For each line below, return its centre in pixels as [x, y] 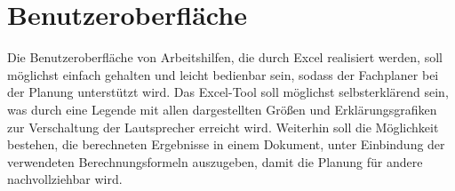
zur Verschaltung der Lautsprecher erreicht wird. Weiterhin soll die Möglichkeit [223, 127]
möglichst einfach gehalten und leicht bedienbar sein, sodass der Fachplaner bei [223, 74]
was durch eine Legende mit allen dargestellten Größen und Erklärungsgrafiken [222, 109]
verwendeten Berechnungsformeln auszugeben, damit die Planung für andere [215, 161]
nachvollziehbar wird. [65, 179]
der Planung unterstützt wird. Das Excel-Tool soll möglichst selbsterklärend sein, [228, 92]
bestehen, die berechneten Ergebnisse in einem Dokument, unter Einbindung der [226, 144]
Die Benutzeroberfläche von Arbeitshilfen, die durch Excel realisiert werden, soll [225, 57]
